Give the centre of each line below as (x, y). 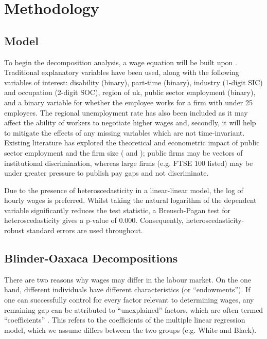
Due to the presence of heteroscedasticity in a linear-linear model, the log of (124, 190)
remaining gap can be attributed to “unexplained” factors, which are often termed (134, 309)
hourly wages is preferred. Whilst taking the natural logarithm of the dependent (130, 200)
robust (14, 230)
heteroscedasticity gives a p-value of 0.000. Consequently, (94, 220)
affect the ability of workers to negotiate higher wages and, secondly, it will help (130, 123)
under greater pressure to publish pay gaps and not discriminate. (106, 173)
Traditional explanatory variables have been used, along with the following (122, 72)
